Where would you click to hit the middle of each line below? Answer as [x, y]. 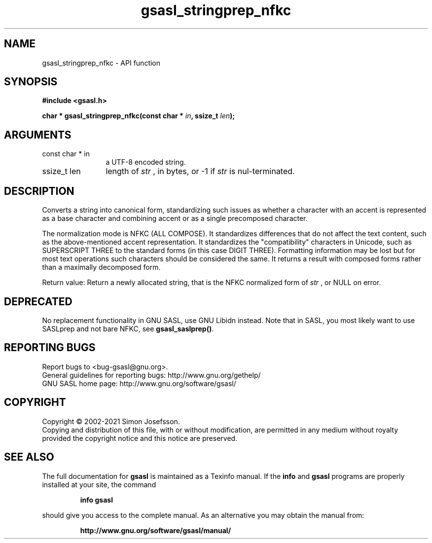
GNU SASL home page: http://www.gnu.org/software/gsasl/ [139, 383]
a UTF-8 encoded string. [146, 162]
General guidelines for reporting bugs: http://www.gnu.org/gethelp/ [151, 375]
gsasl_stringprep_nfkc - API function [101, 63]
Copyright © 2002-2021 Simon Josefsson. [111, 421]
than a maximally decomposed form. [101, 267]
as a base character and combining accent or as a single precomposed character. [175, 218]
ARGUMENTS [38, 135]
